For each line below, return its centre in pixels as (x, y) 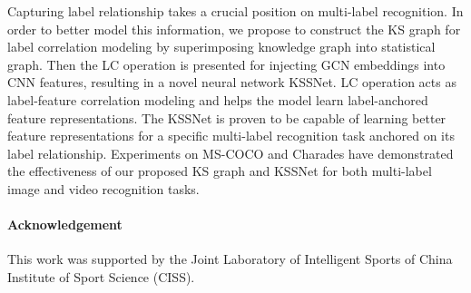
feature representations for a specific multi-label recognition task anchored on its (231, 136)
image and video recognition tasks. (103, 188)
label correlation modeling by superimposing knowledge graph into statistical (221, 47)
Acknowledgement (65, 225)
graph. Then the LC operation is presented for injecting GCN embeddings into (226, 64)
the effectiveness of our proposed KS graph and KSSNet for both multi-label (220, 171)
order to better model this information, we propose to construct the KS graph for (234, 29)
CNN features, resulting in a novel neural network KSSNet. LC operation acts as (232, 82)
